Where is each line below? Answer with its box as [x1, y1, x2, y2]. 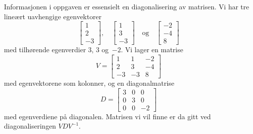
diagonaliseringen [4, 121, 56, 131]
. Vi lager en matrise [121, 44, 183, 55]
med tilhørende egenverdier [4, 44, 86, 55]
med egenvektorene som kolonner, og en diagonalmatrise [4, 77, 175, 88]
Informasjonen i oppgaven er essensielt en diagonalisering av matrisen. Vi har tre [4, 1, 249, 11]
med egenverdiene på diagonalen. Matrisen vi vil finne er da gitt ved [4, 111, 211, 121]
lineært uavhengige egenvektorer [4, 11, 101, 21]
